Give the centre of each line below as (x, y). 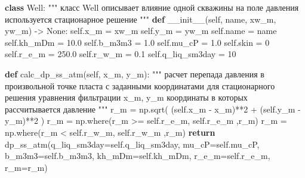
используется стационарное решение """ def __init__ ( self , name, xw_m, (141, 19)
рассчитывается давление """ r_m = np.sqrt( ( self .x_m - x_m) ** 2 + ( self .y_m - (153, 109)
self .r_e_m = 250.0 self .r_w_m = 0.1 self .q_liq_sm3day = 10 (121, 54)
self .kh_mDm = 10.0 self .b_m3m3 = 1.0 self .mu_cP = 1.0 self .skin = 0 (137, 42)
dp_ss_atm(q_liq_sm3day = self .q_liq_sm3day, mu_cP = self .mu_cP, (132, 144)
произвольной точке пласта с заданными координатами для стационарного (140, 85)
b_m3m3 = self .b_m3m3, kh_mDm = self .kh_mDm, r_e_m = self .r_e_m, (138, 156)
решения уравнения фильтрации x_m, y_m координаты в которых (126, 97)
